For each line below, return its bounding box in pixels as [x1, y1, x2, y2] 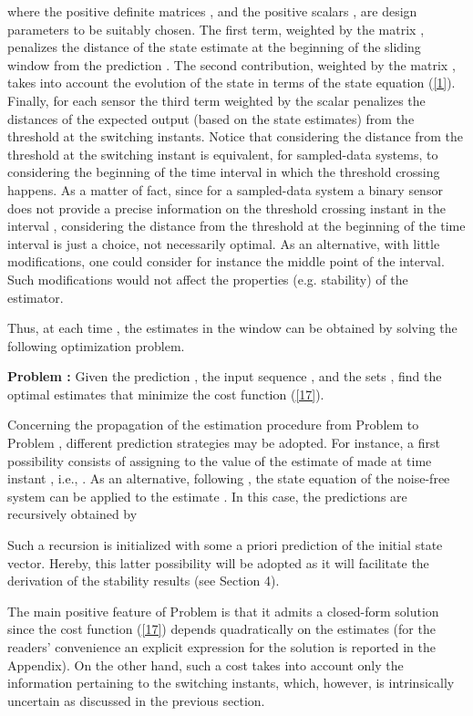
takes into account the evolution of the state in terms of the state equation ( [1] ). [7, 73, 456, 92]
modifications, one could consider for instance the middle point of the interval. [7, 252, 445, 271]
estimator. [7, 287, 64, 306]
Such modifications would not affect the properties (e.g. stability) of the [7, 269, 408, 288]
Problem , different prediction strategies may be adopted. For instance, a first [7, 433, 440, 452]
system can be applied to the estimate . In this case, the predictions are [7, 486, 407, 505]
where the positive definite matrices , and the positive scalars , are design [7, 2, 417, 20]
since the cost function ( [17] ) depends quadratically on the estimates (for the [7, 619, 436, 638]
